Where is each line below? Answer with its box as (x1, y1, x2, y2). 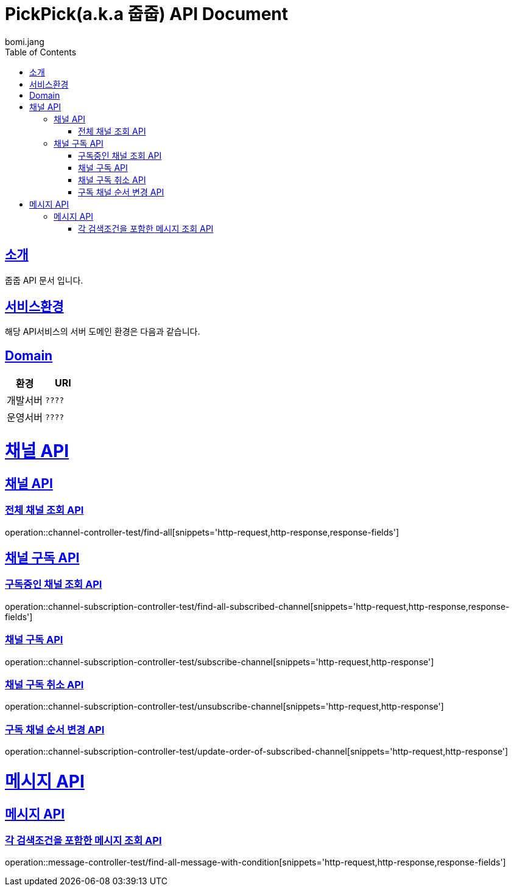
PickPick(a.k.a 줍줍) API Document (5, 4, 288, 24)
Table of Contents (5, 46, 77, 57)
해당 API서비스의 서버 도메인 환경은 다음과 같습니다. (5, 326, 200, 337)
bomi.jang (5, 36, 44, 47)
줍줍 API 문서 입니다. (5, 274, 83, 285)
